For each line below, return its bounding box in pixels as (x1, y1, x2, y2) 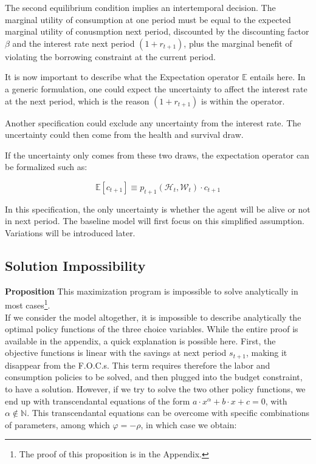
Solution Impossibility (5, 256, 146, 275)
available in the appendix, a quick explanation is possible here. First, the (5, 334, 276, 347)
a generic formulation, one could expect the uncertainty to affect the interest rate (5, 82, 307, 95)
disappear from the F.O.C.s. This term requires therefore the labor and (5, 358, 270, 371)
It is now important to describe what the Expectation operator (5, 70, 239, 83)
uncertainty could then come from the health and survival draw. (5, 128, 244, 141)
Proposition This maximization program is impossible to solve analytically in (5, 284, 298, 297)
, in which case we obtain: (140, 418, 237, 431)
